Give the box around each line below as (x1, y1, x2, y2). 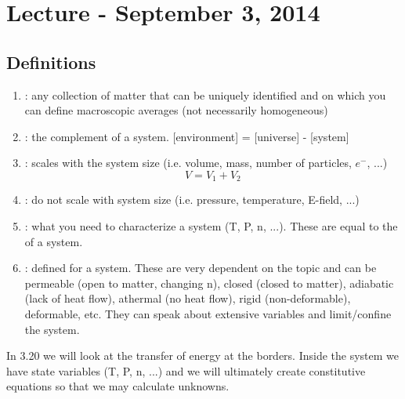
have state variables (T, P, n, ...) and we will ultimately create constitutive (6, 362, 366, 379)
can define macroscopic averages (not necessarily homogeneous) (24, 102, 328, 118)
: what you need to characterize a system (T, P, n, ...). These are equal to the (24, 218, 398, 234)
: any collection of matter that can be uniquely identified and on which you (24, 86, 386, 103)
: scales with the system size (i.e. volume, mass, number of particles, (24, 154, 352, 171)
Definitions (6, 49, 96, 74)
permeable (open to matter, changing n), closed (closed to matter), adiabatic (24, 274, 394, 291)
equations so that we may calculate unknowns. (6, 378, 230, 394)
